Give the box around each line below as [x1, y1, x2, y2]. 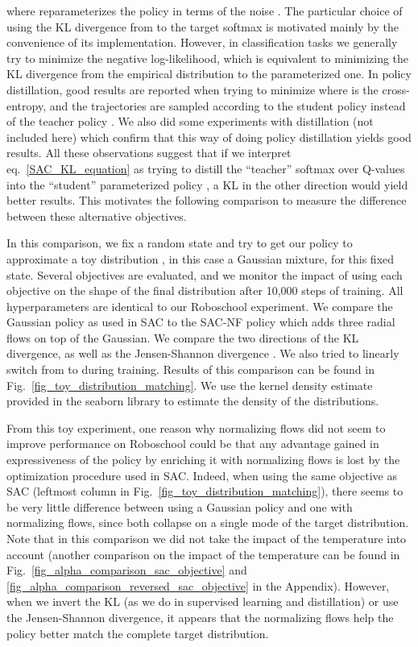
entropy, [6, 97, 47, 114]
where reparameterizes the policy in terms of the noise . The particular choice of [6, 2, 403, 19]
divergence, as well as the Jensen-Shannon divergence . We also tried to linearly [6, 345, 399, 362]
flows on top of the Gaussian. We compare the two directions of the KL [6, 329, 359, 346]
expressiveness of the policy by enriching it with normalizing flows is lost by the [6, 451, 400, 468]
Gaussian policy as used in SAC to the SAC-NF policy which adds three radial [6, 313, 395, 330]
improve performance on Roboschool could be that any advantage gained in [6, 435, 379, 452]
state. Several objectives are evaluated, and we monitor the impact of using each [6, 266, 403, 283]
